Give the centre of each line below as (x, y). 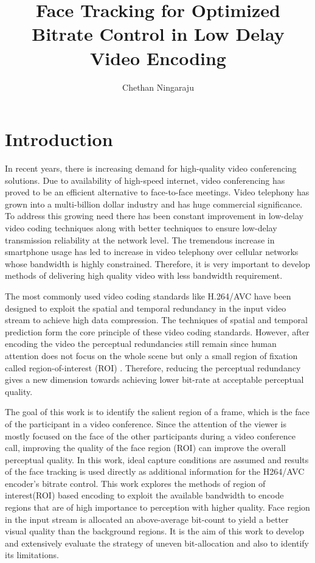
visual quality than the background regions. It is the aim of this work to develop (155, 531)
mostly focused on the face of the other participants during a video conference (150, 435)
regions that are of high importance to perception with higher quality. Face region (157, 507)
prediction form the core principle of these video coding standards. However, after (157, 331)
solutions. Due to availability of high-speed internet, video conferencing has (145, 180)
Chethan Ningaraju (158, 87)
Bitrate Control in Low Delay (158, 34)
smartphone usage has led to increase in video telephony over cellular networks (152, 252)
